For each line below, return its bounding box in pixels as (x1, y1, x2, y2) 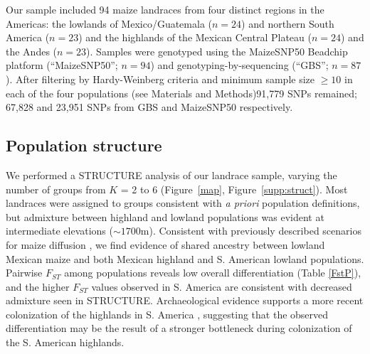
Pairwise (6, 265, 43, 280)
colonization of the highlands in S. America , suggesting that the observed (6, 306, 329, 321)
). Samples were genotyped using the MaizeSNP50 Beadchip (86, 43, 348, 58)
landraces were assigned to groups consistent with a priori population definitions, (6, 195, 360, 210)
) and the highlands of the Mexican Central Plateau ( (78, 30, 312, 45)
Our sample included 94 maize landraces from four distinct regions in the (6, 2, 324, 16)
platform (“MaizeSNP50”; (6, 58, 118, 73)
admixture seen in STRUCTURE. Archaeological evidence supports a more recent (6, 293, 364, 308)
